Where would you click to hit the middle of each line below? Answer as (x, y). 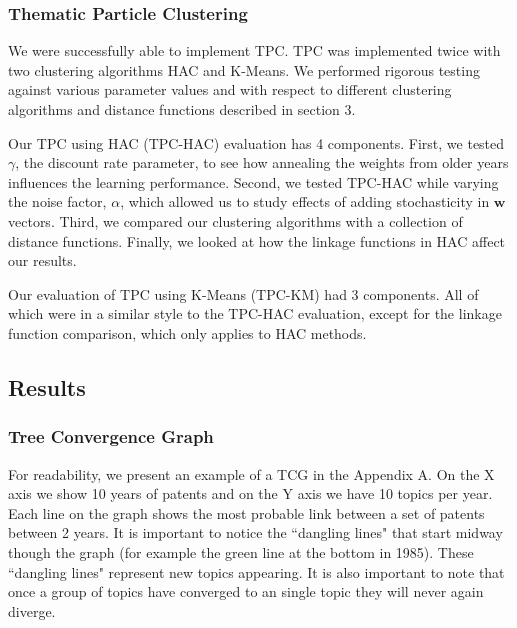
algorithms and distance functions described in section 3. (182, 109)
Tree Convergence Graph (111, 436)
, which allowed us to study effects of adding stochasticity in (305, 201)
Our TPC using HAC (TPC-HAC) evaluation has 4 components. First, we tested (256, 142)
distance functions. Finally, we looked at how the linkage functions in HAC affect (257, 240)
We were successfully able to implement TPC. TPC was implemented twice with (254, 50)
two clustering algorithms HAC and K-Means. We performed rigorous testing (244, 69)
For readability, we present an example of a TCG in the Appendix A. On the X (251, 473)
